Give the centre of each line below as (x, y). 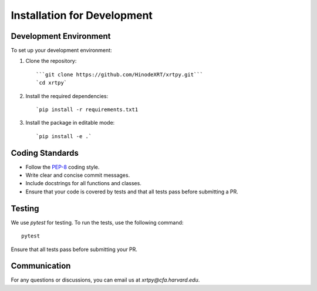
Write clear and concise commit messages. (78, 175)
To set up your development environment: (61, 51)
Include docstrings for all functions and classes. (84, 183)
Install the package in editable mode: (70, 123)
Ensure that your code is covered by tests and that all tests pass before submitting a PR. (132, 192)
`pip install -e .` (64, 136)
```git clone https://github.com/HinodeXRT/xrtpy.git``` (120, 74)
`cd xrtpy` (52, 83)
